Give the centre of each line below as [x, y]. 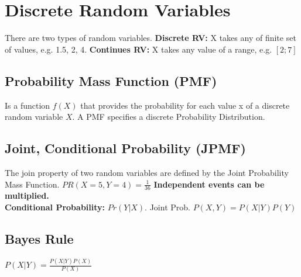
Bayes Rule [39, 238]
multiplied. [27, 195]
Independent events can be [209, 184]
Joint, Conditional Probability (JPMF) [125, 148]
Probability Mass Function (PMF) [111, 80]
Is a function [28, 105]
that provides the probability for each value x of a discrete [185, 105]
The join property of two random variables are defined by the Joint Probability [147, 172]
